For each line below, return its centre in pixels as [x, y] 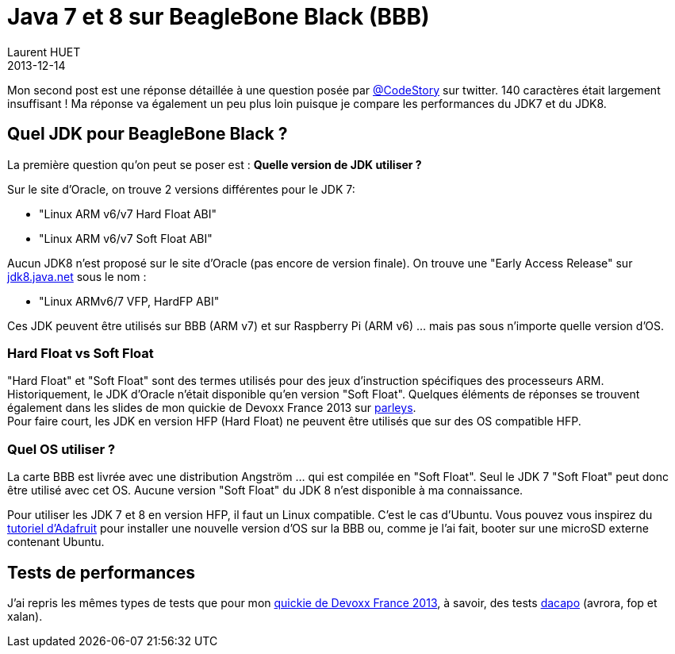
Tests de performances [101, 572]
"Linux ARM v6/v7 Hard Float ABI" [128, 214]
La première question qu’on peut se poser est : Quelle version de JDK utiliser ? [215, 164]
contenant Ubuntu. [56, 542]
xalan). [25, 616]
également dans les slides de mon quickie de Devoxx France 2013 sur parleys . [212, 408]
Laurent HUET [44, 52]
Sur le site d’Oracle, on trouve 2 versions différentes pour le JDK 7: [181, 189]
